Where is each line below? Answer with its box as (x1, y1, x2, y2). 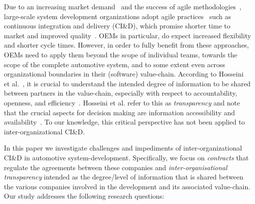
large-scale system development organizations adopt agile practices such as (4, 11, 231, 21)
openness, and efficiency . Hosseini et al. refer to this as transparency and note (4, 97, 240, 107)
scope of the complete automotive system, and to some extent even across (4, 59, 226, 69)
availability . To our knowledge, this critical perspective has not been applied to (4, 117, 245, 127)
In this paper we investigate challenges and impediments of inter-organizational (4, 143, 242, 153)
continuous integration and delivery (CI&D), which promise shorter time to (4, 21, 230, 31)
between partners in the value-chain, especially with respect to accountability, (4, 88, 237, 98)
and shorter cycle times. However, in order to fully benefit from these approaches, (4, 40, 249, 50)
